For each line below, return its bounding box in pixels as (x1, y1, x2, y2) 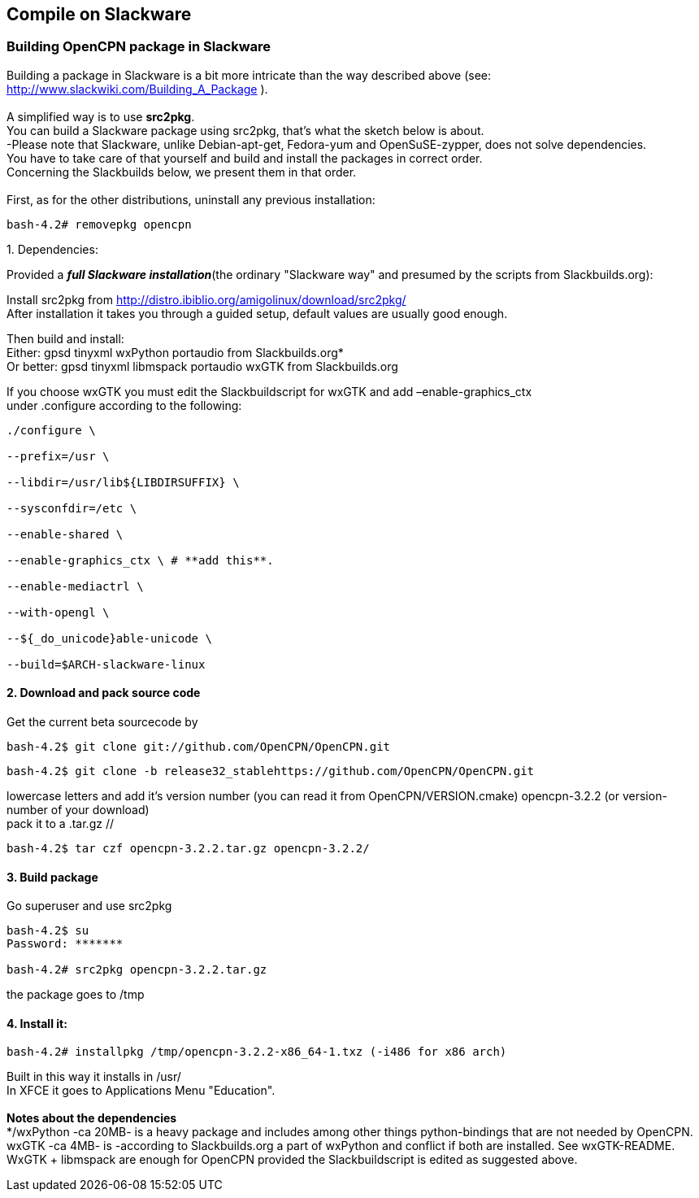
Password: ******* (7, 937, 124, 951)
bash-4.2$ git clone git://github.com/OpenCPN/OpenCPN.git (7, 740, 391, 754)
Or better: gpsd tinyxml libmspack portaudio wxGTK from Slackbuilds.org (7, 359, 398, 373)
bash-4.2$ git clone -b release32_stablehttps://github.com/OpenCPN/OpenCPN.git (7, 765, 535, 778)
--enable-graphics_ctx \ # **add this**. (7, 553, 274, 567)
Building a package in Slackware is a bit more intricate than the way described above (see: (7, 68, 491, 82)
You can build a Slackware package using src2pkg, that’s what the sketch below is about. (7, 123, 484, 137)
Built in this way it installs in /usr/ (7, 1069, 181, 1084)
